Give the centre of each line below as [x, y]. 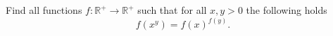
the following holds [287, 10]
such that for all [172, 10]
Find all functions [44, 10]
